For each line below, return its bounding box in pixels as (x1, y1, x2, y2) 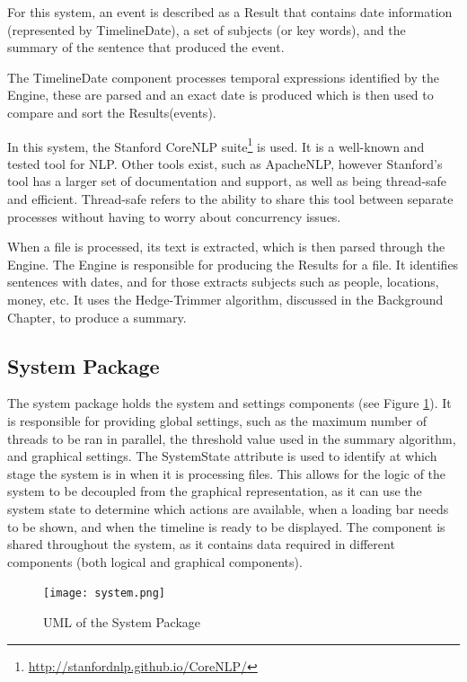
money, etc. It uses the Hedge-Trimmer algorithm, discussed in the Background (7, 289, 444, 308)
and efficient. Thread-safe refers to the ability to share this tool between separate (7, 190, 454, 208)
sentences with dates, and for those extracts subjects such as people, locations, (7, 272, 439, 291)
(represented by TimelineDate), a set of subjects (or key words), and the (7, 20, 406, 39)
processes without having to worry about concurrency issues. (7, 207, 341, 226)
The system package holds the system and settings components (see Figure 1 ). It (7, 394, 452, 412)
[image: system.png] (43, 587, 166, 600)
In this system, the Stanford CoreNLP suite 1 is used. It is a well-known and (7, 134, 425, 155)
